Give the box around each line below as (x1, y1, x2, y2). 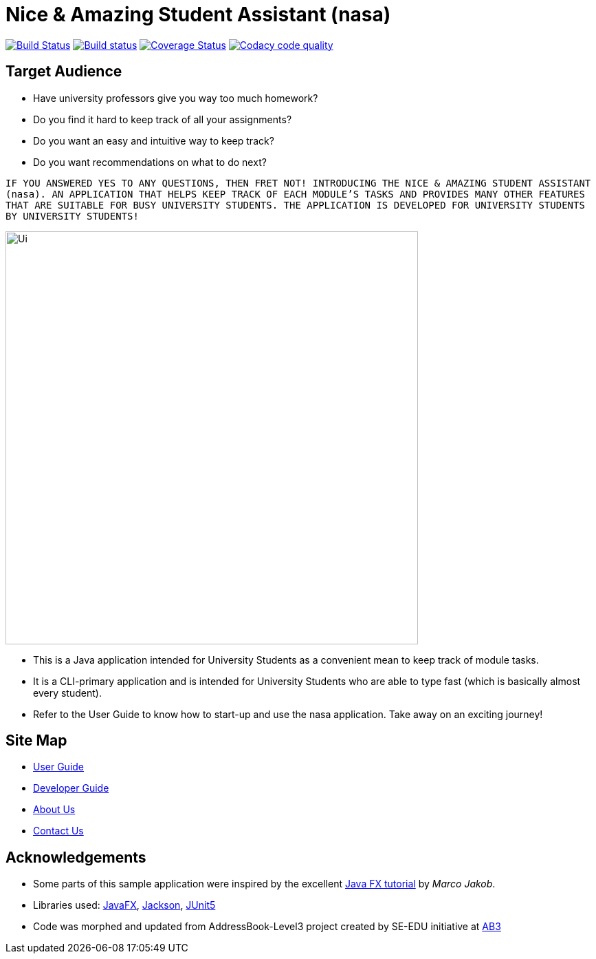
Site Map (5, 732, 67, 750)
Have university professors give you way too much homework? (33, 92, 318, 104)
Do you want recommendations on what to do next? (33, 156, 267, 168)
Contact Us (33, 825, 84, 837)
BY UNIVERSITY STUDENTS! (5, 210, 139, 222)
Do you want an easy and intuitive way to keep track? (33, 134, 274, 147)
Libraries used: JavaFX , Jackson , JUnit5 (33, 899, 216, 911)
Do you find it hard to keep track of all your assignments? (33, 113, 292, 125)
